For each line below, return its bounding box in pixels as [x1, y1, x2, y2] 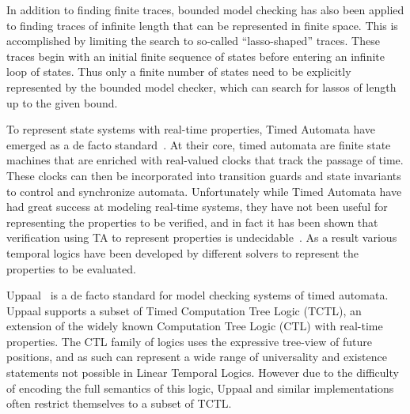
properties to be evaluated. [6, 260, 136, 277]
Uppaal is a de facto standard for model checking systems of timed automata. [6, 287, 389, 303]
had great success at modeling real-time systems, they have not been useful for [6, 198, 388, 215]
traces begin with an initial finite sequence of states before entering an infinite [6, 47, 385, 64]
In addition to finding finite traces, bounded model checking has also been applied [6, 2, 404, 17]
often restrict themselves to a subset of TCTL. [6, 395, 232, 412]
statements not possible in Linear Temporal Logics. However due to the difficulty [6, 364, 399, 381]
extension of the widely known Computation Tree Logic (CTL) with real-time [6, 318, 383, 334]
